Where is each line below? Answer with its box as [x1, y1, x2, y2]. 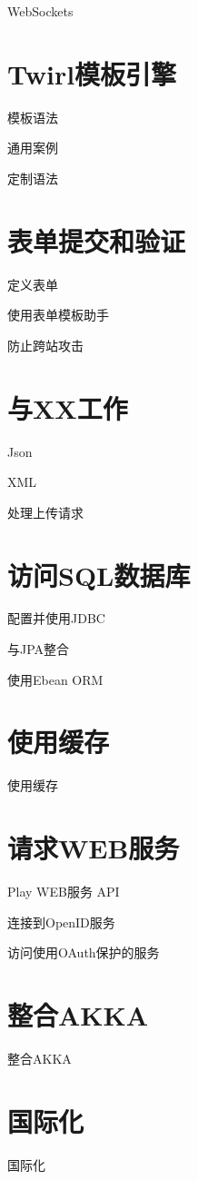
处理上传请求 [7, 502, 84, 521]
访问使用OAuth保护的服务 [7, 943, 160, 962]
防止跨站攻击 [7, 335, 84, 354]
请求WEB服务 [7, 829, 180, 867]
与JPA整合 [7, 640, 70, 659]
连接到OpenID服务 [7, 912, 115, 931]
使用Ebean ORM [7, 669, 104, 689]
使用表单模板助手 [7, 305, 109, 324]
